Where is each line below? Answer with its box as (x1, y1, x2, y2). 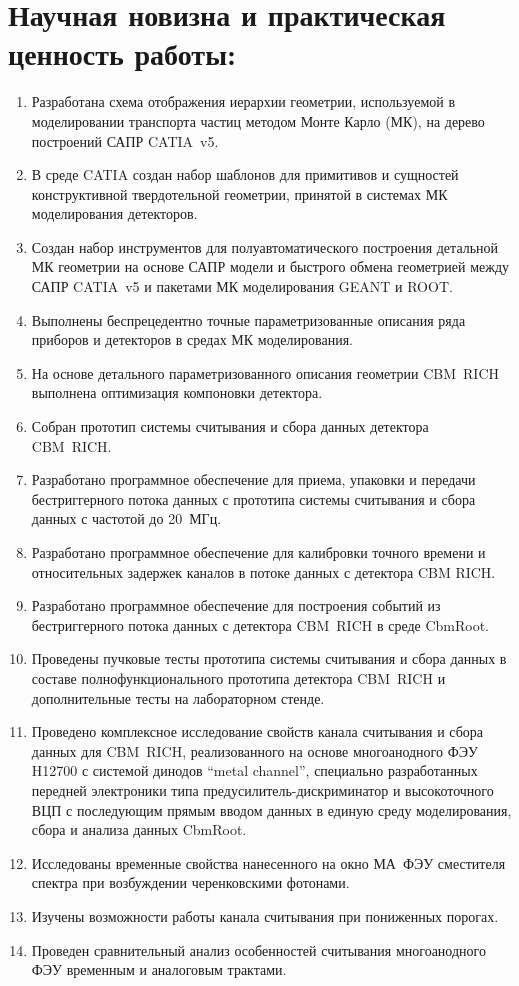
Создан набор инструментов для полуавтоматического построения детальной (31, 236, 499, 257)
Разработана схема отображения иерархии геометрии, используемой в (31, 91, 456, 112)
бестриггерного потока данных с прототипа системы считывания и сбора (31, 488, 476, 509)
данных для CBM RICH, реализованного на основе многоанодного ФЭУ (31, 740, 478, 761)
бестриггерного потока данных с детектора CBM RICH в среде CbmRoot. (31, 614, 490, 635)
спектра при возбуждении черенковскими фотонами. (31, 872, 350, 893)
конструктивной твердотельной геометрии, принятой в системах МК (31, 183, 448, 204)
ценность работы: (8, 33, 236, 74)
